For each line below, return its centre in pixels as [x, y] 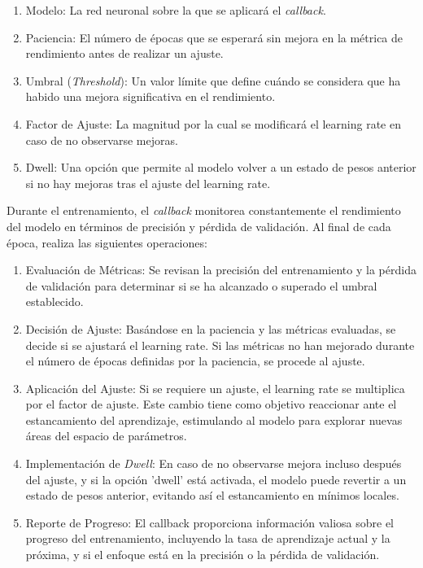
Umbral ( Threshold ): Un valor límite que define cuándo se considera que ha [213, 80]
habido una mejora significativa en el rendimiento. [150, 96]
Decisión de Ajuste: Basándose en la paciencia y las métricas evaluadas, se [211, 328]
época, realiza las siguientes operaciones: [107, 242]
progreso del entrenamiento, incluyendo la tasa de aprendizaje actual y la [208, 538]
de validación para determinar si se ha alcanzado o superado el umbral [201, 285]
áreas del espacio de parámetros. [106, 436]
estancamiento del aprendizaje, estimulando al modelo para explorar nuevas [214, 419]
